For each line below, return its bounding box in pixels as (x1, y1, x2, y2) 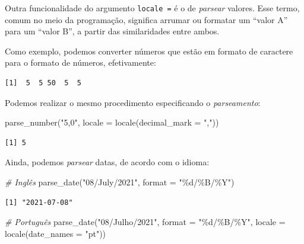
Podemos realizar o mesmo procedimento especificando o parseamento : (5, 96, 261, 108)
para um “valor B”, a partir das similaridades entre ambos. (5, 25, 220, 37)
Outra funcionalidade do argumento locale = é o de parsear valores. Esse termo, (5, 2, 300, 14)
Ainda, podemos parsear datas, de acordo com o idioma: (5, 156, 210, 168)
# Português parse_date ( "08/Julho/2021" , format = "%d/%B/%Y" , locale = (5, 216, 286, 228)
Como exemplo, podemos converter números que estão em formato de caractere (5, 44, 293, 57)
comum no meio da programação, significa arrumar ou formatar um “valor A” (5, 13, 288, 25)
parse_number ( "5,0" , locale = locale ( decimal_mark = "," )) (5, 116, 219, 129)
